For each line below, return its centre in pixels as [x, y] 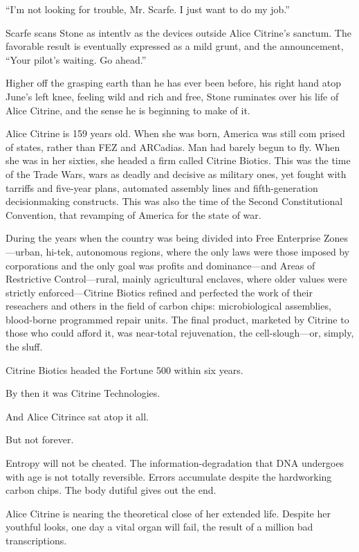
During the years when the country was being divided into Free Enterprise [163, 238]
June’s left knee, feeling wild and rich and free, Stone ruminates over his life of [172, 96]
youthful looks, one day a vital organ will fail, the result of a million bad [159, 527]
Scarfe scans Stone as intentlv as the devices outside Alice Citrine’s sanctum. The [178, 32]
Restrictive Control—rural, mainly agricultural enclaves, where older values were [176, 279]
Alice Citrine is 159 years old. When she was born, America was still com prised [175, 133]
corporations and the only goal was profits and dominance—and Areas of [160, 265]
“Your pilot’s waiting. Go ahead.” [76, 59]
